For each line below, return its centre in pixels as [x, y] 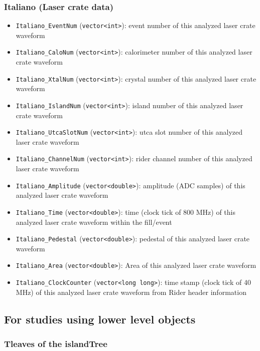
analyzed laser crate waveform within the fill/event [94, 222]
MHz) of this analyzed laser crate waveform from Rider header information [131, 292]
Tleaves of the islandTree [56, 344]
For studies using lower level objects [100, 319]
